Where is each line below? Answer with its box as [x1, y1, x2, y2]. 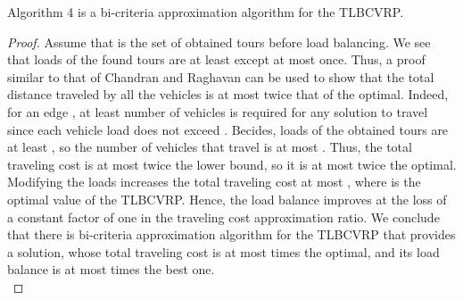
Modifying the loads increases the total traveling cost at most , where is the [7, 172, 421, 191]
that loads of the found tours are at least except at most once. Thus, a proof [7, 50, 426, 69]
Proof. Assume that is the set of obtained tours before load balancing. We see [7, 32, 431, 51]
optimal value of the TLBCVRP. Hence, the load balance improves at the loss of [7, 189, 447, 208]
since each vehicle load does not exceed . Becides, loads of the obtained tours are [7, 120, 449, 138]
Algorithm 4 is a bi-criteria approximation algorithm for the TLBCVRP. [7, 3, 404, 21]
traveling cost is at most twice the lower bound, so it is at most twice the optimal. [7, 154, 457, 173]
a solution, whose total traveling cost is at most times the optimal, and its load [7, 242, 440, 261]
